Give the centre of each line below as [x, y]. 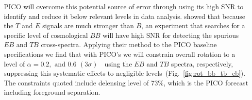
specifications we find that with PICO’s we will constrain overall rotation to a [120, 54]
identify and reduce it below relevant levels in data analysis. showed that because [125, 16]
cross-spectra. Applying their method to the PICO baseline [129, 44]
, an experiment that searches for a [193, 25]
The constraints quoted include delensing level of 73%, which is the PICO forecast [126, 82]
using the [118, 63]
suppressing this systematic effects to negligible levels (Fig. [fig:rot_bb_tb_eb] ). [125, 73]
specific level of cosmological [46, 35]
